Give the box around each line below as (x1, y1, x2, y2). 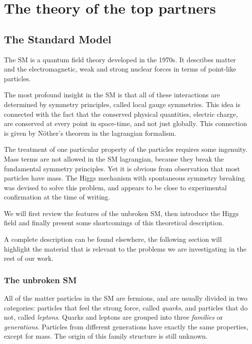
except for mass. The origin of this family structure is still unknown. (4, 331, 208, 341)
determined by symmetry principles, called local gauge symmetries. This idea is (4, 99, 240, 109)
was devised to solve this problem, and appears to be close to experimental (4, 182, 227, 192)
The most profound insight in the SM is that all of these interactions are (4, 90, 220, 100)
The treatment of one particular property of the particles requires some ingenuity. (4, 144, 248, 154)
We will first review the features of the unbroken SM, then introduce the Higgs (4, 208, 239, 218)
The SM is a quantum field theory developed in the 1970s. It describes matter (4, 54, 236, 64)
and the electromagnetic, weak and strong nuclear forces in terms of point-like (4, 64, 236, 74)
